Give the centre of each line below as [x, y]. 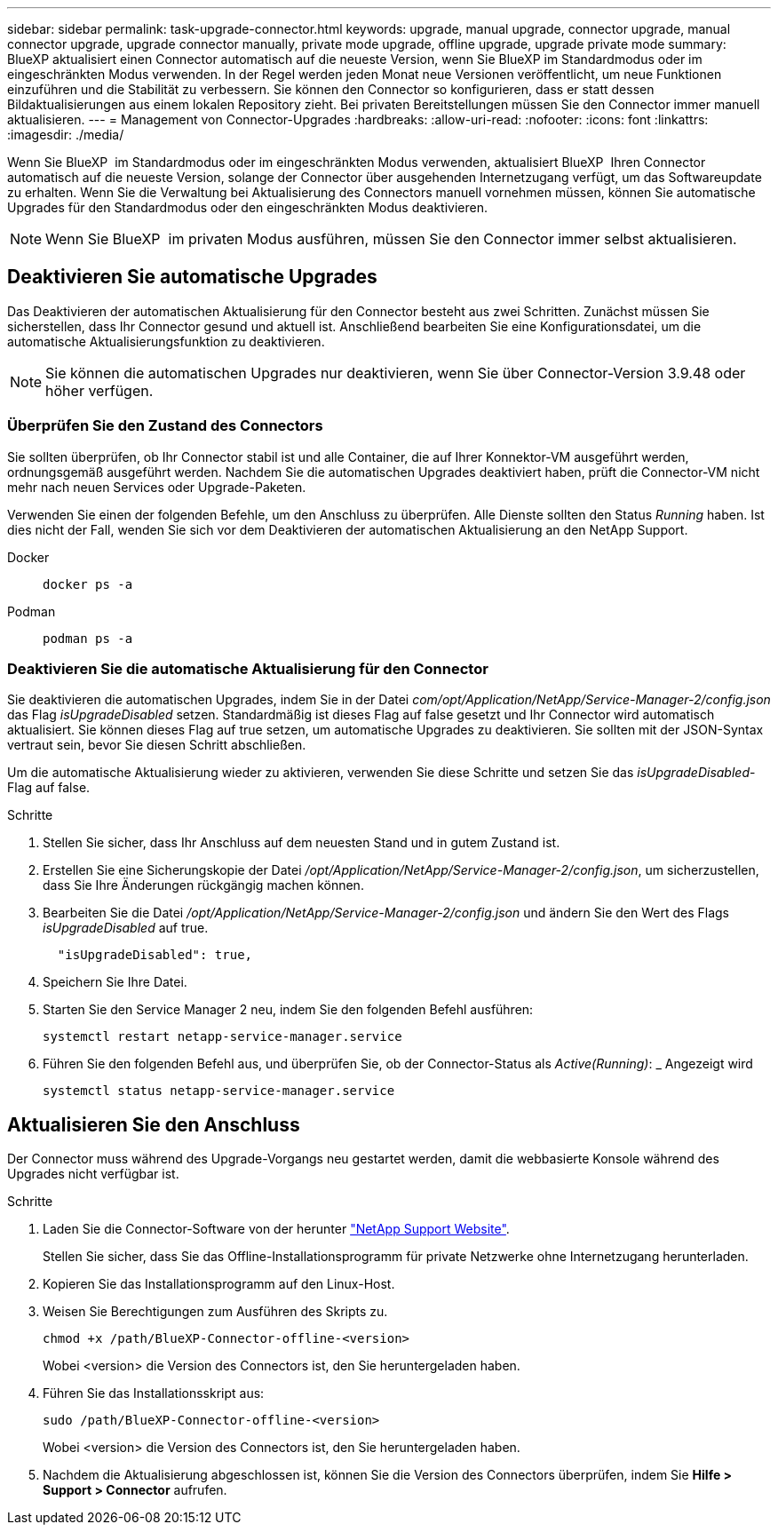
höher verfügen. [99, 390]
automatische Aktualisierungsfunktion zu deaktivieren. [166, 341]
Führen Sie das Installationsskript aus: [154, 1393]
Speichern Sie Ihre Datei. [115, 982]
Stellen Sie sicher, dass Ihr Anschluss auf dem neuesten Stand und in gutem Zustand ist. [302, 843]
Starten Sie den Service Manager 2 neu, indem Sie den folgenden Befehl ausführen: [288, 1010]
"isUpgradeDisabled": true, [155, 955]
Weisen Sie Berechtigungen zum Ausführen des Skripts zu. [215, 1312]
